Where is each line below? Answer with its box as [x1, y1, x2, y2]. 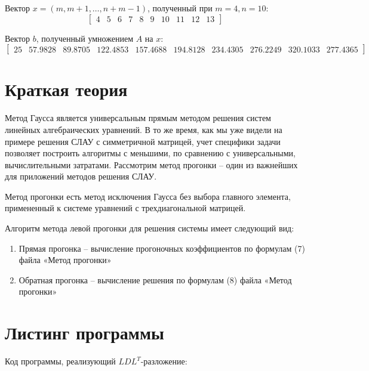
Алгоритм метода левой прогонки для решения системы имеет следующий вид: [5, 222, 294, 234]
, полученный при [147, 2, 213, 14]
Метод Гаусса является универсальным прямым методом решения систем [5, 112, 271, 124]
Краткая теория [5, 77, 128, 101]
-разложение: [140, 355, 187, 367]
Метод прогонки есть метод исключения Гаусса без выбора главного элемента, [5, 190, 291, 202]
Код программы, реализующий [5, 355, 116, 367]
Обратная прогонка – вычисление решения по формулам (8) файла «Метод [19, 273, 292, 286]
